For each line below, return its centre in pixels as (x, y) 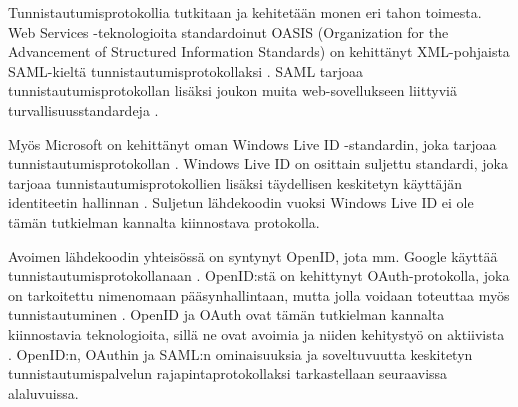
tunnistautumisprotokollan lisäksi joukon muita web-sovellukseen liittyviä (232, 90)
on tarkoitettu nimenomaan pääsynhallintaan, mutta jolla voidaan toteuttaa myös (259, 294)
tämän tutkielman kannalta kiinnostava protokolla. (164, 221)
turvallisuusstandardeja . (83, 109)
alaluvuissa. (43, 392)
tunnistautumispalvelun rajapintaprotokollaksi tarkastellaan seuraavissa (228, 373)
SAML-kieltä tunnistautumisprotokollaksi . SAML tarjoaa (186, 70)
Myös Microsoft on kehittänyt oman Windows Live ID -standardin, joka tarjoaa (252, 143)
